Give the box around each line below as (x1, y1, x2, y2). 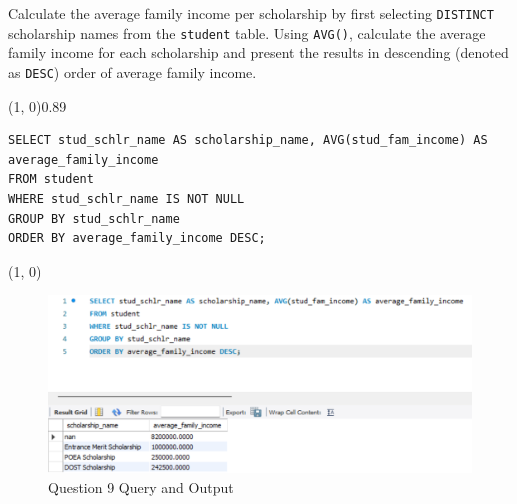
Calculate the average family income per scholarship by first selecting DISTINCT (8, 3, 494, 23)
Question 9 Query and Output (48, 476, 234, 497)
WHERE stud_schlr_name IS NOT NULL (8, 191, 245, 206)
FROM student (8, 172, 94, 187)
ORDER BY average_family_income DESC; (8, 231, 266, 246)
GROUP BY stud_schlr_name (8, 211, 180, 226)
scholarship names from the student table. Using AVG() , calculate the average (8, 22, 486, 43)
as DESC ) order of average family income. (8, 61, 257, 82)
